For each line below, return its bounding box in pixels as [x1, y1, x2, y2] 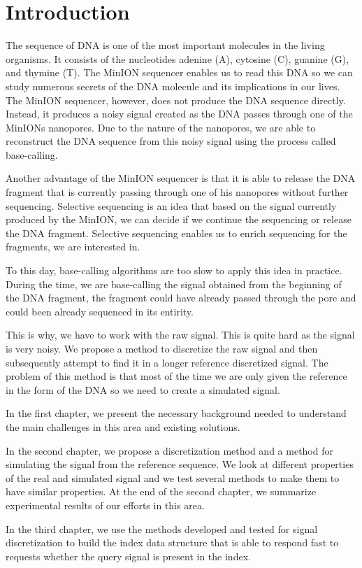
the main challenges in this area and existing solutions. [6, 419, 240, 434]
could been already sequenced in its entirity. [6, 304, 194, 318]
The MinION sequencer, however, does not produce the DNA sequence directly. [6, 92, 346, 107]
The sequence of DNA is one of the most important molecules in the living [6, 38, 325, 52]
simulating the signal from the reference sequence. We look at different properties [6, 457, 354, 471]
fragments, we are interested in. [6, 239, 140, 254]
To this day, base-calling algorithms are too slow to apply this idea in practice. [6, 263, 342, 278]
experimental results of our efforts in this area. [6, 497, 205, 512]
